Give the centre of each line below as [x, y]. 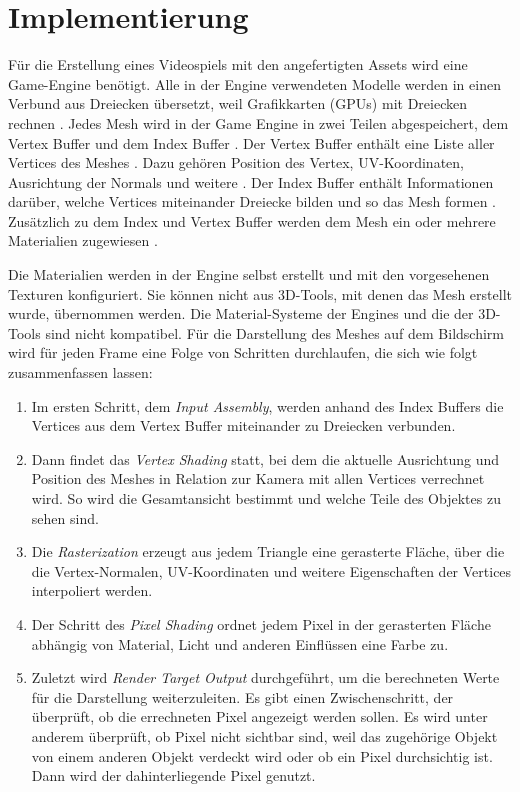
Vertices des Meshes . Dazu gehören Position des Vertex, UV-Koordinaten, [236, 162]
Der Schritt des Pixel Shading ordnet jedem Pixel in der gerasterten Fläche [261, 623]
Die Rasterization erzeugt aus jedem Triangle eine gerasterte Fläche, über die [268, 551]
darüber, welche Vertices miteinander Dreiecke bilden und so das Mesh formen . [252, 201]
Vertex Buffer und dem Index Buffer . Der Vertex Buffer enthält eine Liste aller [251, 142]
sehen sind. [65, 517]
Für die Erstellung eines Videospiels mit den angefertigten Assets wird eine [238, 64]
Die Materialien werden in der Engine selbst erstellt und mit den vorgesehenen [249, 274]
